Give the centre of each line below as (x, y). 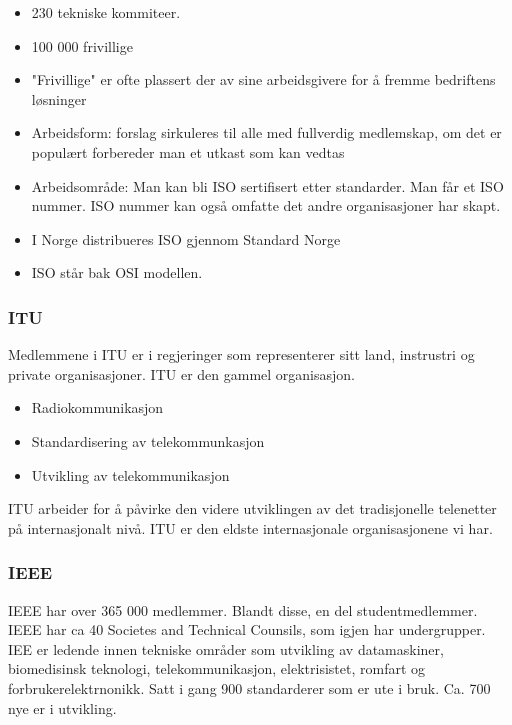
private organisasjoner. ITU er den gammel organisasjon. (182, 373)
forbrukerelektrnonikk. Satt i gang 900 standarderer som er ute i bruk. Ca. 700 (249, 687)
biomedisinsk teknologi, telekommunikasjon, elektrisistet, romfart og (217, 668)
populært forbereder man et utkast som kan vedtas (188, 151)
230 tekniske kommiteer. (106, 12)
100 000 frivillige (82, 45)
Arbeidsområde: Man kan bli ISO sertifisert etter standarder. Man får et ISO (267, 185)
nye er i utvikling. (62, 707)
